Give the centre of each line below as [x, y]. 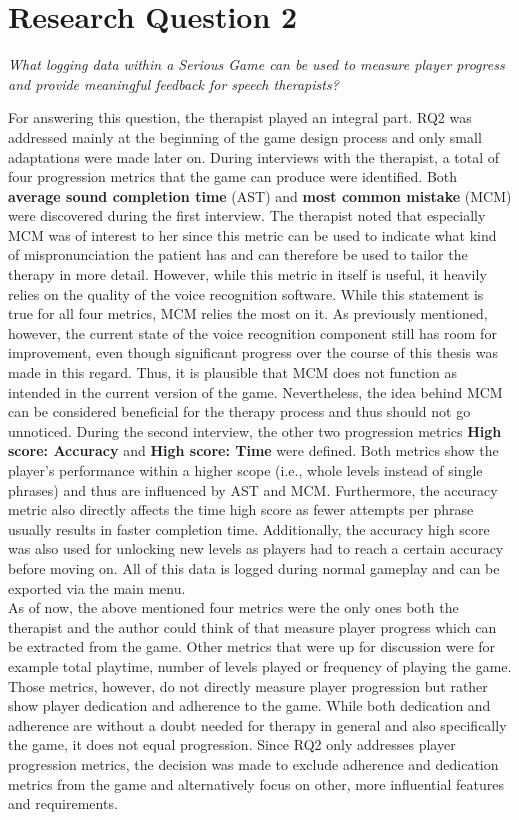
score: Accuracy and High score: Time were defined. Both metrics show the [253, 450]
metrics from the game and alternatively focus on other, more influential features [256, 783]
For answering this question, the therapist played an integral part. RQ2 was [240, 117]
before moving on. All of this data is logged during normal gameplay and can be [254, 567]
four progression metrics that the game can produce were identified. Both [233, 176]
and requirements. [63, 803]
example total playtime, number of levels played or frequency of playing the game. [260, 665]
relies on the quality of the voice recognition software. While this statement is [246, 293]
